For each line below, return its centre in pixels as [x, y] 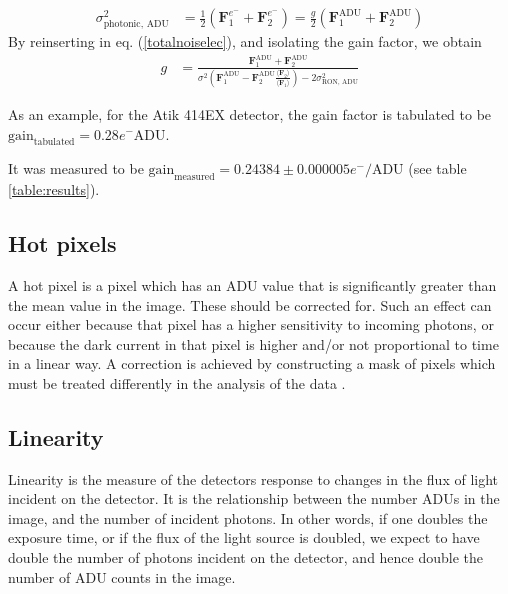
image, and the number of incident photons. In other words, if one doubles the [248, 517]
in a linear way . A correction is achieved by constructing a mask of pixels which [252, 363]
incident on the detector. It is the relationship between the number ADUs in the [254, 498]
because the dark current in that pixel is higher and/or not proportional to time [253, 343]
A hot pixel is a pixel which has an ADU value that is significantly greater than [252, 284]
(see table [437, 168]
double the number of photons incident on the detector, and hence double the [246, 557]
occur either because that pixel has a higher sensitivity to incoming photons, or [251, 324]
